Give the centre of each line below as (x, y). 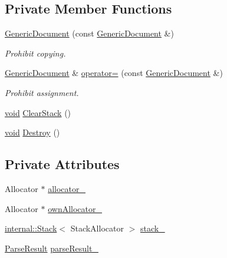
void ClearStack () (38, 112)
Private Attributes (62, 164)
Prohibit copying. (35, 53)
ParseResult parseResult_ (52, 248)
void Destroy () (32, 132)
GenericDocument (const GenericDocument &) (89, 33)
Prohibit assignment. (42, 92)
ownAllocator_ (75, 208)
